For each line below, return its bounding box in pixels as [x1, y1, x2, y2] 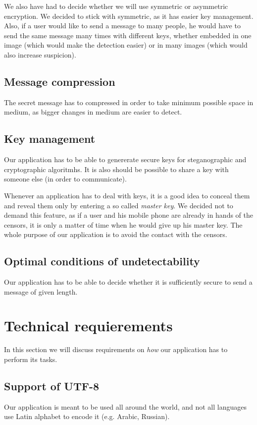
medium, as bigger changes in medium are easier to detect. [4, 107, 182, 117]
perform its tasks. [4, 354, 57, 364]
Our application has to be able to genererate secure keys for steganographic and [4, 154, 247, 165]
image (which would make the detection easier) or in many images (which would [4, 40, 248, 50]
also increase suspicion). [4, 49, 76, 60]
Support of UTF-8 [4, 378, 100, 393]
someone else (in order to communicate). [4, 174, 127, 184]
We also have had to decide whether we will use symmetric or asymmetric [4, 1, 228, 11]
